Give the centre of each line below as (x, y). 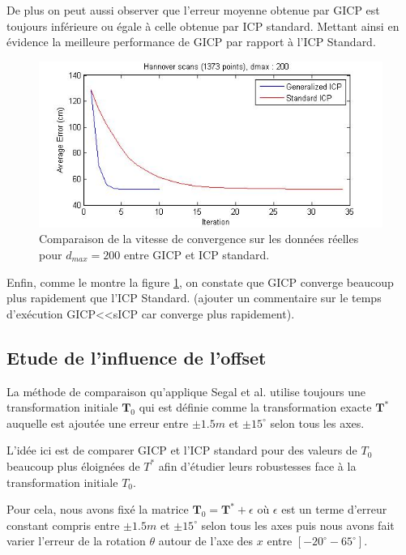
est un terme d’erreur (334, 509)
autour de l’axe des (206, 541)
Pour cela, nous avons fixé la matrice (98, 509)
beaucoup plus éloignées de (73, 465)
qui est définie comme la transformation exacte (255, 407)
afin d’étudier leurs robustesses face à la (257, 465)
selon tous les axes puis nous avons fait (298, 525)
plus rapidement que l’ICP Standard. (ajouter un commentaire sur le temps (194, 298)
